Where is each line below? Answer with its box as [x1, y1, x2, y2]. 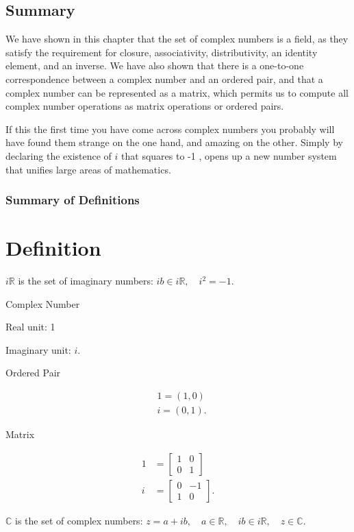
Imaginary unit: [5, 342, 71, 356]
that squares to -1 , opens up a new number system [121, 148, 337, 162]
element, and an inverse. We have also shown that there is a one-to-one [5, 58, 304, 73]
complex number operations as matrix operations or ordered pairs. [5, 99, 284, 113]
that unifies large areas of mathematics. [5, 162, 171, 176]
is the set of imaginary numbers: [18, 274, 153, 288]
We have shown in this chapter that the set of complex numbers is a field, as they [5, 32, 349, 46]
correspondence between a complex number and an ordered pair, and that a [5, 71, 323, 86]
